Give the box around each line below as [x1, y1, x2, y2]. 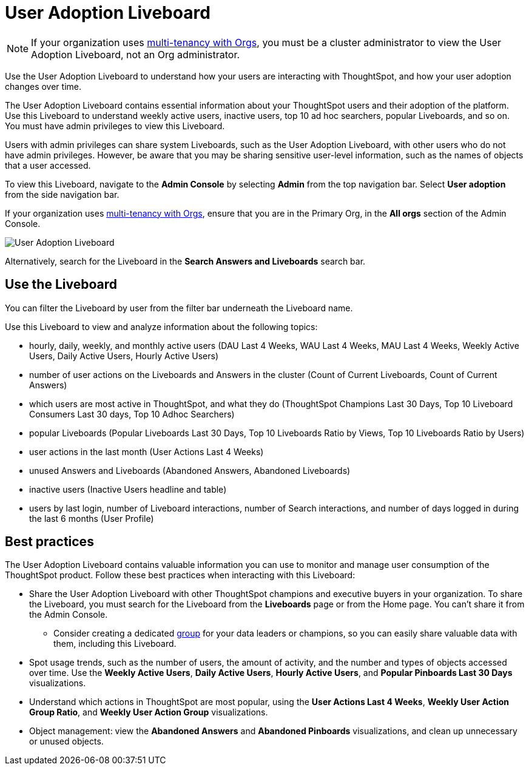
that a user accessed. [5, 160, 91, 171]
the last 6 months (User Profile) [29, 513, 154, 524]
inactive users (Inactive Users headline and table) [29, 484, 227, 495]
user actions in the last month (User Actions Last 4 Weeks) [29, 446, 264, 457]
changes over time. [5, 81, 81, 92]
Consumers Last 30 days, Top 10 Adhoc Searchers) [29, 408, 235, 419]
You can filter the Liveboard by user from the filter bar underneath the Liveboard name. [5, 302, 353, 313]
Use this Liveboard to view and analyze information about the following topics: [5, 321, 318, 332]
